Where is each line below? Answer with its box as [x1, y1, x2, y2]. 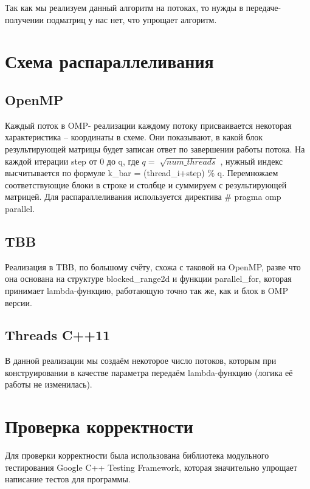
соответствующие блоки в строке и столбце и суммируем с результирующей [5, 178, 287, 191]
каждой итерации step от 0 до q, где [5, 154, 139, 167]
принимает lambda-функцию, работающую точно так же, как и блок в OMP [5, 284, 288, 296]
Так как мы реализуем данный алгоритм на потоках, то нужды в [5, 1, 244, 13]
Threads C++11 [5, 326, 111, 344]
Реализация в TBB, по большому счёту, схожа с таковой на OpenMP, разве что [5, 260, 301, 273]
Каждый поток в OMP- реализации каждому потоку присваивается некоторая [5, 118, 292, 131]
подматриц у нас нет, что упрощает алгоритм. [46, 13, 217, 26]
